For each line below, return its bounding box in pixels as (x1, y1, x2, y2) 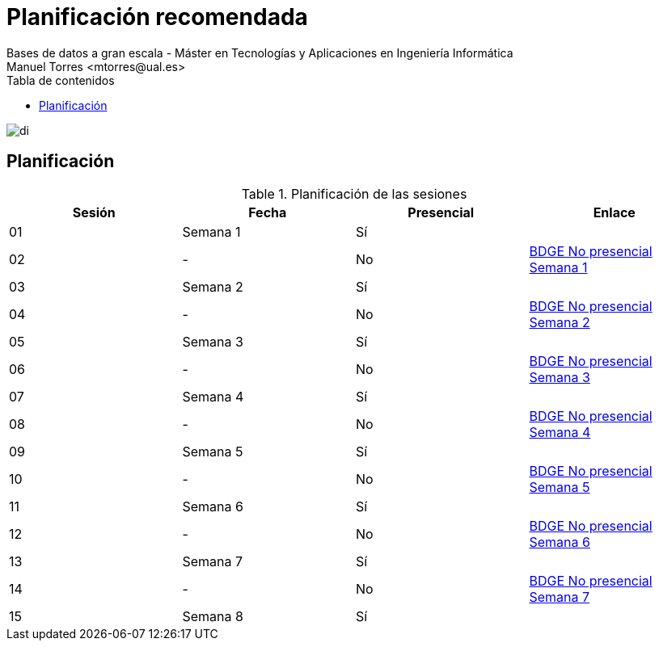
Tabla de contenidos (6, 73, 115, 87)
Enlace (593, 204, 636, 221)
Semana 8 (182, 607, 243, 624)
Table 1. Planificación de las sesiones (241, 185, 467, 202)
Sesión (72, 204, 116, 221)
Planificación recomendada (6, 3, 308, 31)
